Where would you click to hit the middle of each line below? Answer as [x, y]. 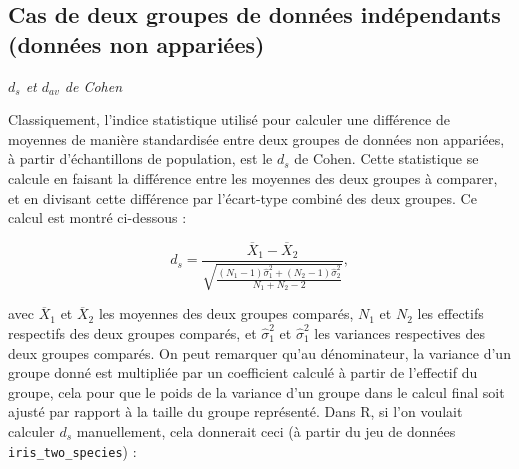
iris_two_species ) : [72, 450]
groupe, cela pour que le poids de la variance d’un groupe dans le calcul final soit [256, 391]
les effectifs [450, 313]
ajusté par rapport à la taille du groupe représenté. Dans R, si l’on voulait [235, 411]
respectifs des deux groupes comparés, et [132, 333]
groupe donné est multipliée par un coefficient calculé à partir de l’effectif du [243, 372]
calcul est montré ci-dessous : [97, 217]
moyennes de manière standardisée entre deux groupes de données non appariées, [256, 138]
